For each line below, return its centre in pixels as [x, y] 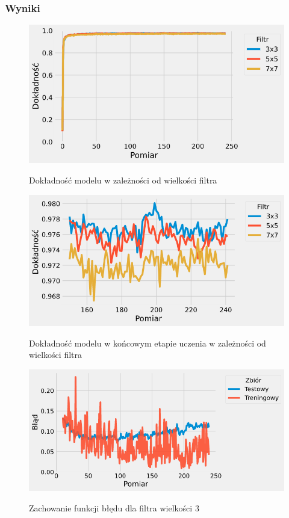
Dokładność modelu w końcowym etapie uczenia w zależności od [148, 343]
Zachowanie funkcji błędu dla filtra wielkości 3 [114, 507]
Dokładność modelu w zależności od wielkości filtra [123, 180]
